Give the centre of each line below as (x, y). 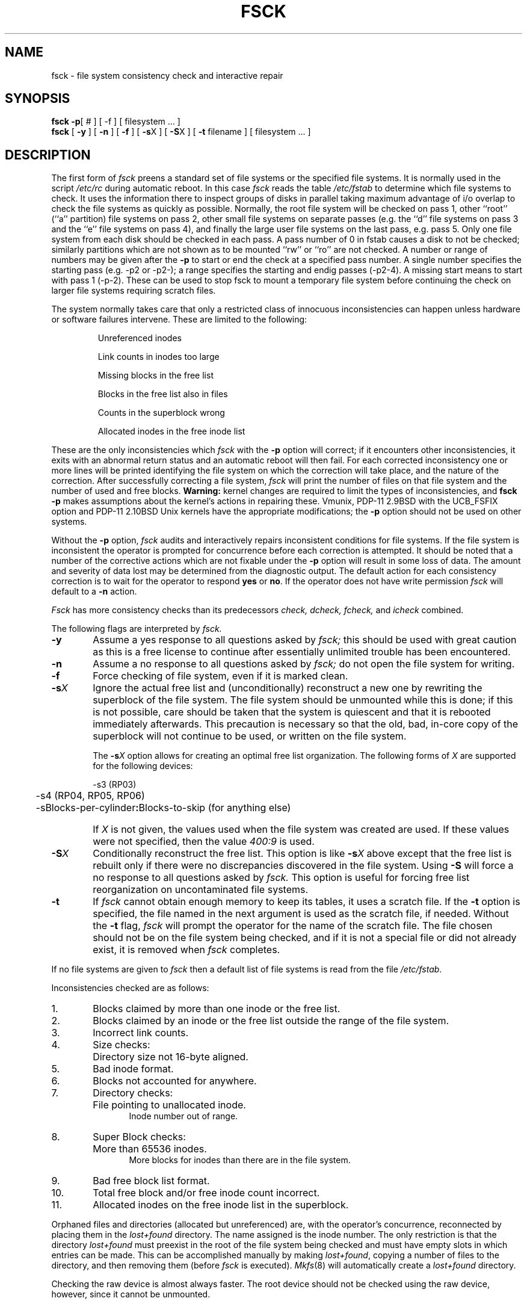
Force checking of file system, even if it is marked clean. (220, 676)
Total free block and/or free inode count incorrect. (206, 1193)
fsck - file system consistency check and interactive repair (167, 75)
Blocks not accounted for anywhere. (175, 1081)
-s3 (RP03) (115, 785)
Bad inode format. (133, 1069)
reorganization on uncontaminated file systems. (201, 890)
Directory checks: (133, 1093)
